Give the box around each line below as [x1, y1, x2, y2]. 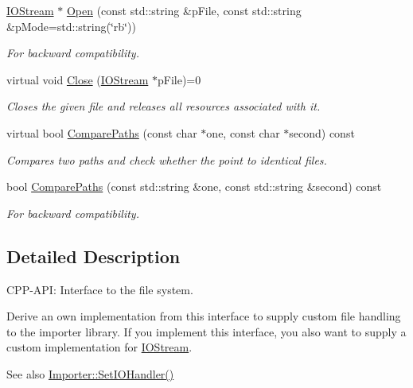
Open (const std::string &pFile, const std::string [66, 2, 302, 18]
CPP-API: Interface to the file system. [6, 281, 193, 297]
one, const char [206, 124, 280, 141]
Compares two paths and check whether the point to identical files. [6, 151, 327, 168]
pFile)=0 [157, 71, 201, 87]
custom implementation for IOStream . [6, 339, 193, 355]
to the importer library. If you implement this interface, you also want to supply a [6, 323, 407, 339]
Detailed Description [6, 243, 181, 268]
